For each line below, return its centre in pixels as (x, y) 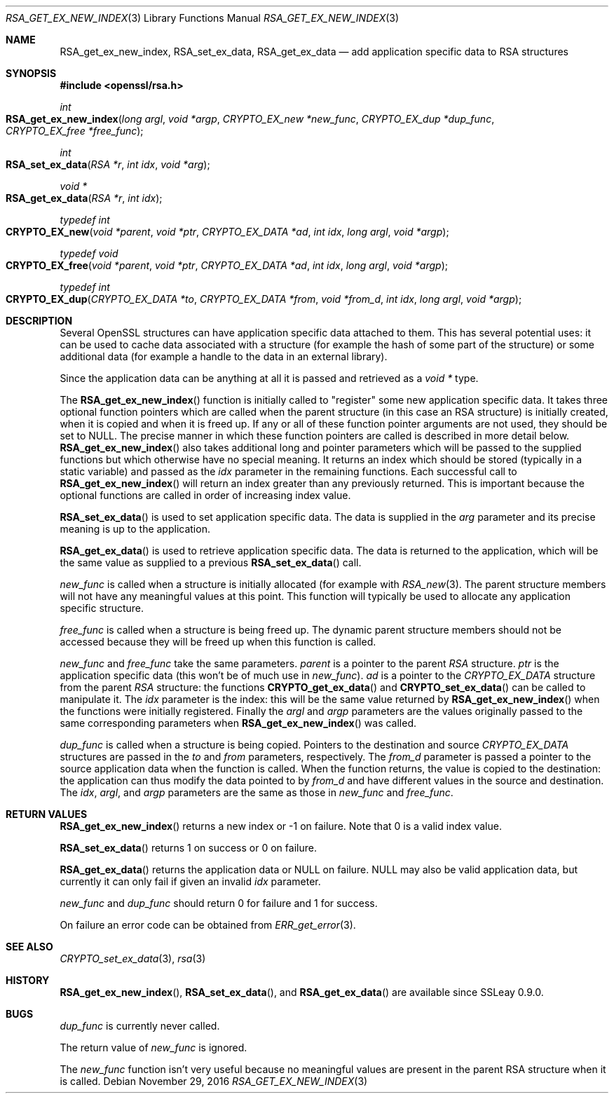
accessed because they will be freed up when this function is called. (218, 642)
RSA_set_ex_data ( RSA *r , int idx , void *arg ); (108, 164)
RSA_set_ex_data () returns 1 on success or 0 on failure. (188, 848)
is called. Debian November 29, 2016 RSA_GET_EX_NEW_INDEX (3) (214, 1081)
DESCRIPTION (39, 321)
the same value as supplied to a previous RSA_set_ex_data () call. (211, 562)
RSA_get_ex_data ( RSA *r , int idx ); (84, 198)
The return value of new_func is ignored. (153, 1047)
